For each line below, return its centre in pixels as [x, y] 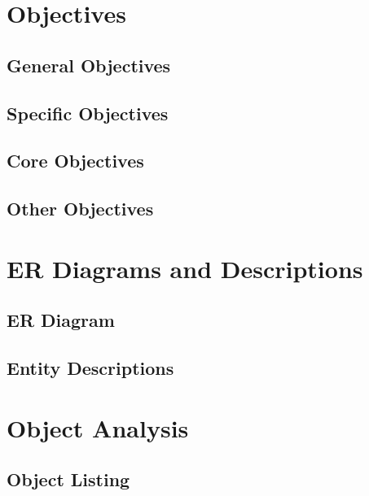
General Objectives [89, 65]
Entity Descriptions [90, 368]
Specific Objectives [88, 113]
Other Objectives [80, 209]
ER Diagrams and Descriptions [185, 268]
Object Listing [68, 479]
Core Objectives [75, 161]
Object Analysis [98, 427]
